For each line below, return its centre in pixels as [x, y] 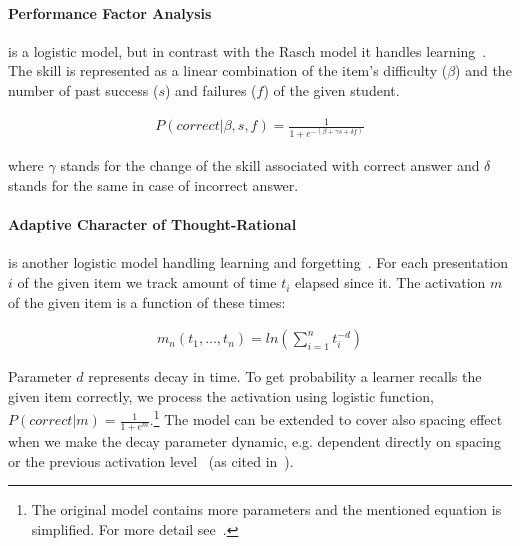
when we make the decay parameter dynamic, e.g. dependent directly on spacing [254, 440]
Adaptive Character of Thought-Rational [152, 224]
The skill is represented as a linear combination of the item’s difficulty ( [228, 70]
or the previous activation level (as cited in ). [151, 460]
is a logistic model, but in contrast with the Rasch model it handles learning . [247, 50]
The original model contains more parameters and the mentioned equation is [266, 509]
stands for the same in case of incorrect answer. [153, 185]
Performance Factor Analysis [110, 12]
